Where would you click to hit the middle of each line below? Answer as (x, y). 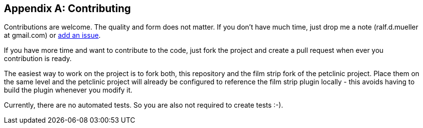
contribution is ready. (38, 59)
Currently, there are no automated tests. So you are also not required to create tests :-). (144, 105)
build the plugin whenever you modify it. (68, 90)
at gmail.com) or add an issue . (52, 35)
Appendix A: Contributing (68, 8)
